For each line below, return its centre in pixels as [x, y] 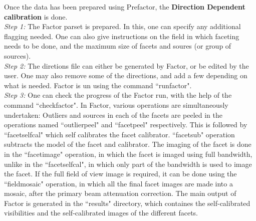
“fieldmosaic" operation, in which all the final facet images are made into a [118, 183]
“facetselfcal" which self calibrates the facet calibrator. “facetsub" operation [119, 134]
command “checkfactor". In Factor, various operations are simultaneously [116, 104]
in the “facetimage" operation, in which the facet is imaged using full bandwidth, [128, 154]
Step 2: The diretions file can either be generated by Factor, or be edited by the [126, 65]
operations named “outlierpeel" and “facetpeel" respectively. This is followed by [126, 125]
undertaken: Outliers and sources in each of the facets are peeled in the [113, 115]
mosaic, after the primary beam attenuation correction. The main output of [120, 193]
